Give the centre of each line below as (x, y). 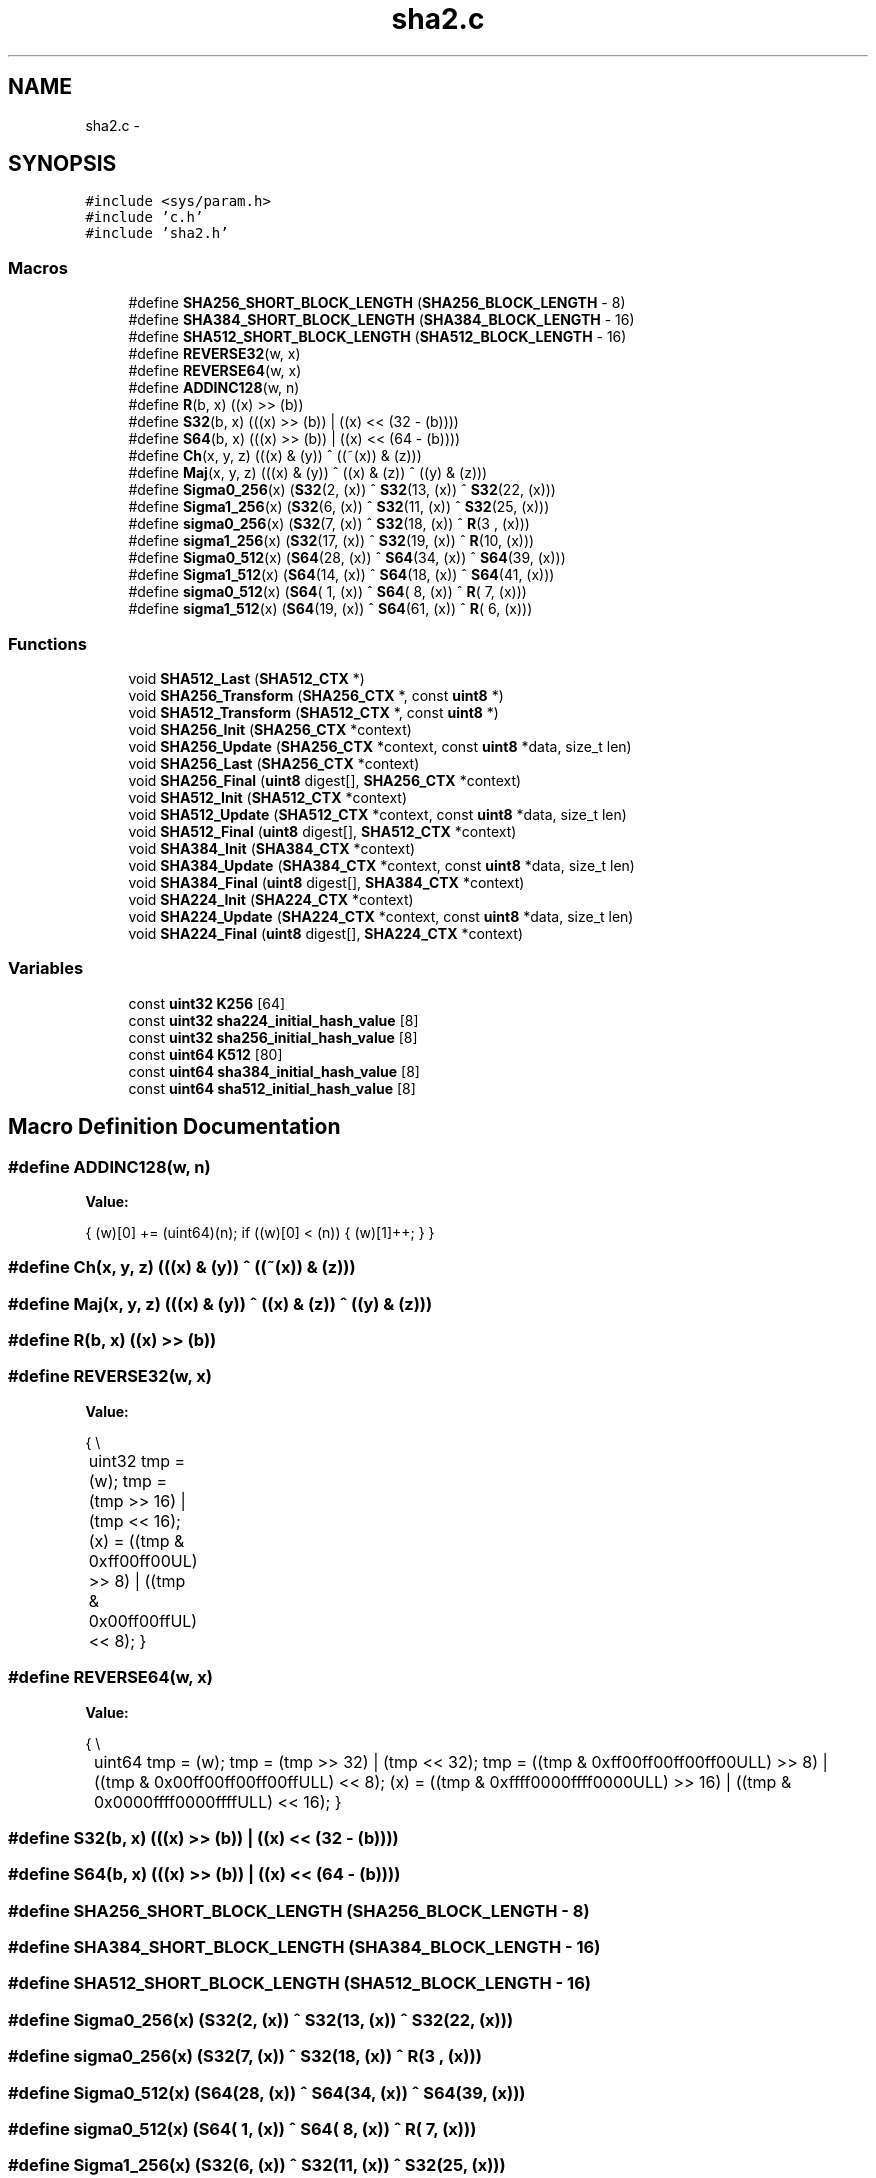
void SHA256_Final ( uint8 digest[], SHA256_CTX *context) (325, 780)
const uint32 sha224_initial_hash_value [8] (273, 1020)
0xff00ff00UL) (143, 1560)
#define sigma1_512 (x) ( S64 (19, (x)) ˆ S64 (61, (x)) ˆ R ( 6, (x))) (330, 609)
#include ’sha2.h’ (157, 233)
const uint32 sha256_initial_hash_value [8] (273, 1037)
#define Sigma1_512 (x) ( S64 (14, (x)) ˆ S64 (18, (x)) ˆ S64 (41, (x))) (341, 575)
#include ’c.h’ (144, 217)
